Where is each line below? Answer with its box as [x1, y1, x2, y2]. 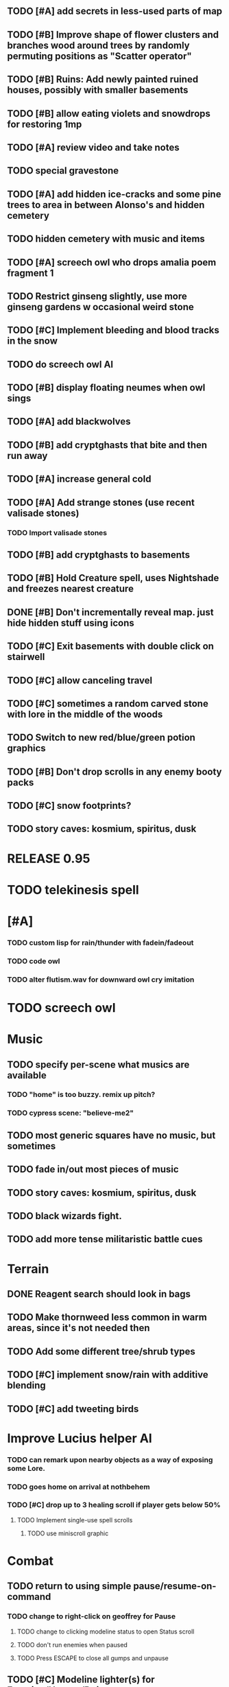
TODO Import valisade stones [7, 528, 108, 537]
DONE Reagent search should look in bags [7, 1288, 191, 1299]
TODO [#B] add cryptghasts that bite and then [7, 439, 208, 451]
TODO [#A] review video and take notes [7, 141, 180, 153]
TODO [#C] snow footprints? [7, 800, 132, 812]
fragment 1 [7, 267, 54, 279]
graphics [7, 742, 46, 754]
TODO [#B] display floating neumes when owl [7, 382, 206, 394]
